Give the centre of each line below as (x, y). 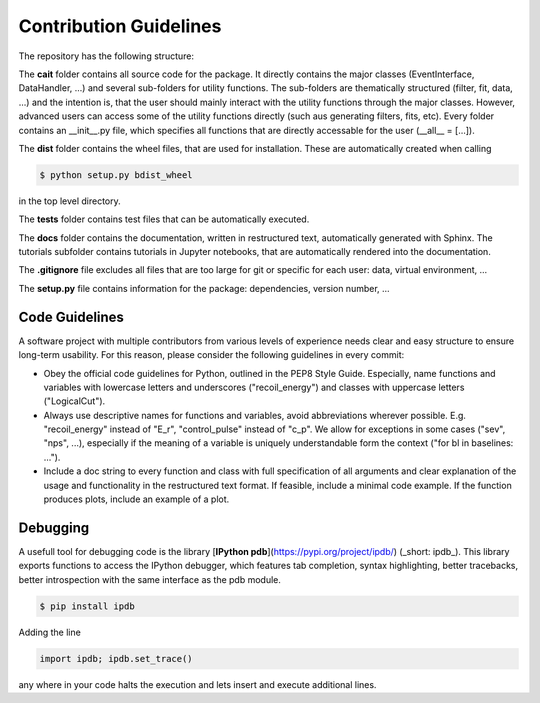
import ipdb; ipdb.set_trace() (116, 658)
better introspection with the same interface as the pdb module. (150, 579)
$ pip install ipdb (87, 606)
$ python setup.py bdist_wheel (116, 174)
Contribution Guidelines (120, 26)
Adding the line (50, 632)
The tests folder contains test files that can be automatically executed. (164, 219)
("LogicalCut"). (74, 401)
